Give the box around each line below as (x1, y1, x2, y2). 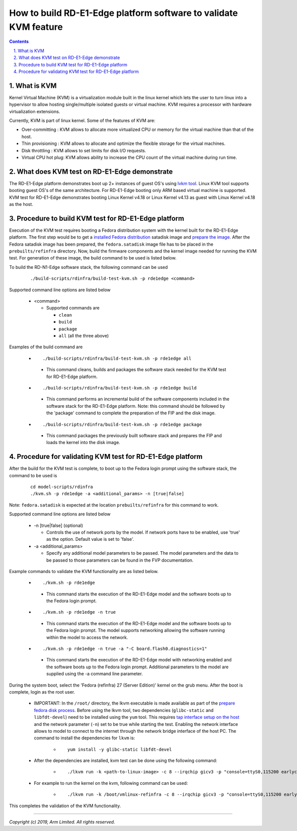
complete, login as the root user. (9, 689, 75, 695)
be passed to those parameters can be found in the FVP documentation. (46, 557, 194, 563)
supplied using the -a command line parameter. (46, 671, 143, 677)
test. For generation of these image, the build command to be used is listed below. (9, 255, 177, 261)
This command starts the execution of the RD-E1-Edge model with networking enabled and (46, 657, 232, 663)
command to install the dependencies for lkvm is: (34, 735, 136, 741)
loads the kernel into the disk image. (46, 440, 121, 446)
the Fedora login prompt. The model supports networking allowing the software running (46, 628, 225, 634)
